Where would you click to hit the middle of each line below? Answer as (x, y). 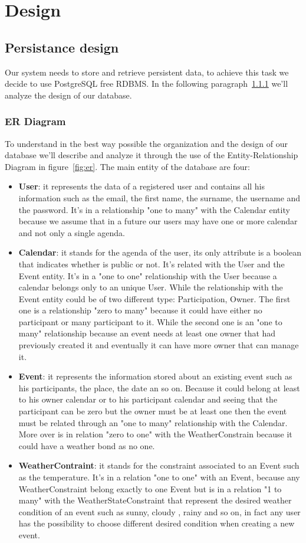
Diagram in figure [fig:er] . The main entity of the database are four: (127, 166)
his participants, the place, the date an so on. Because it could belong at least (159, 387)
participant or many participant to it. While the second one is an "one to (150, 321)
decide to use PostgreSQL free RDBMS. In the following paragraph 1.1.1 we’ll (147, 84)
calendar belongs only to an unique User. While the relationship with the (151, 287)
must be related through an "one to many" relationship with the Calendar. (153, 422)
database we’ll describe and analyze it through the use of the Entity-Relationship (152, 155)
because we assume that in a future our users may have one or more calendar (158, 221)
